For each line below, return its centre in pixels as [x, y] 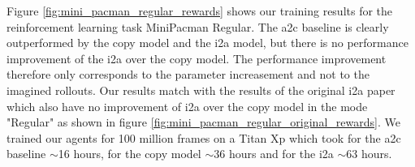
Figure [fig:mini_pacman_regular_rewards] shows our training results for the [200, 11]
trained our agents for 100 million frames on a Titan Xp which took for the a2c [204, 137]
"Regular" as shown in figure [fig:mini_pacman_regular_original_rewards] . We [203, 122]
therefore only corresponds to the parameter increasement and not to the [188, 74]
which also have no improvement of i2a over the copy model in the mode [187, 106]
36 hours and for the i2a [274, 154]
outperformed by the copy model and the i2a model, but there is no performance [207, 43]
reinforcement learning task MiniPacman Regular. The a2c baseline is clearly [198, 26]
